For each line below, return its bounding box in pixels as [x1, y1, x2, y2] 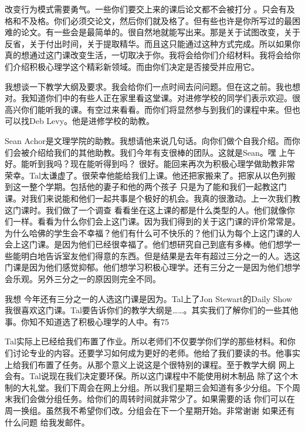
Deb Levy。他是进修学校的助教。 [29, 115, 155, 127]
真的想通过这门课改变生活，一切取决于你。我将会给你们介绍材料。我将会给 [5, 49, 292, 61]
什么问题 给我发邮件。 [5, 416, 90, 428]
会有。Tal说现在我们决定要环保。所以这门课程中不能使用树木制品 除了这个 [5, 370, 290, 382]
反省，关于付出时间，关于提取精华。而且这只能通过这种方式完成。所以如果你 [5, 37, 300, 49]
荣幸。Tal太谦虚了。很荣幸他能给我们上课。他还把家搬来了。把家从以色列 [5, 169, 287, 181]
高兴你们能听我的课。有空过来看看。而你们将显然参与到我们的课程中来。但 [5, 103, 292, 115]
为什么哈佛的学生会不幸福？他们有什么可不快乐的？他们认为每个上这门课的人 [5, 226, 300, 239]
